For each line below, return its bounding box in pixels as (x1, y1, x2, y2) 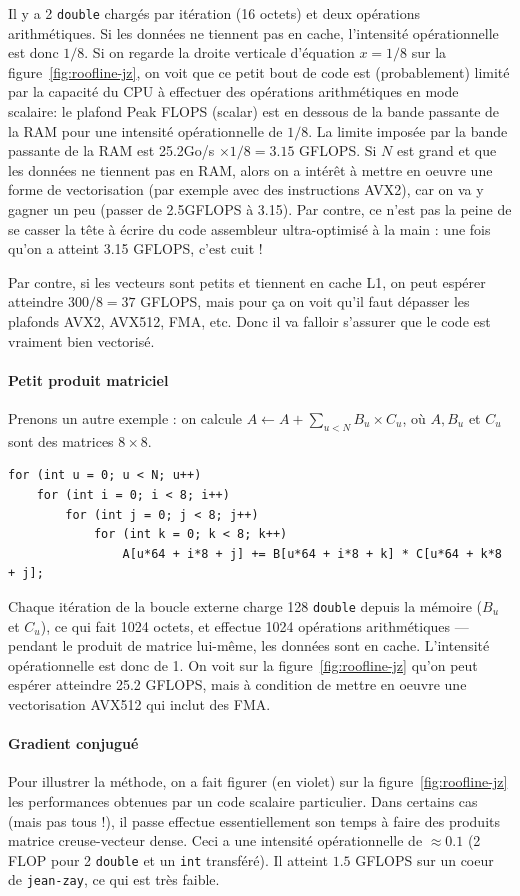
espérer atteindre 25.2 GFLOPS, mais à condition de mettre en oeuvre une (8, 674, 467, 695)
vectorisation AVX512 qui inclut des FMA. (8, 693, 271, 714)
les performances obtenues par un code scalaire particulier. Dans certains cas (8, 790, 478, 811)
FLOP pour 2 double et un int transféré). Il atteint (8, 849, 328, 870)
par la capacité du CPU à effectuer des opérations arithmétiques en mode (8, 81, 459, 102)
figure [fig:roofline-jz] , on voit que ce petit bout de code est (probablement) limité (8, 61, 510, 82)
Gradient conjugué (8, 733, 139, 754)
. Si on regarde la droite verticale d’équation (84, 42, 355, 63)
